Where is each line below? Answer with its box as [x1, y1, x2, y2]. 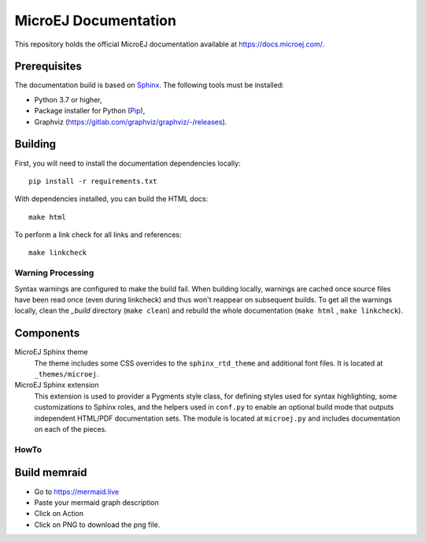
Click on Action [34, 509, 84, 518]
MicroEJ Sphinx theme [14, 347, 88, 357]
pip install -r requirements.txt [28, 176, 157, 185]
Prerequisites [14, 60, 82, 73]
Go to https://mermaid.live [34, 487, 120, 496]
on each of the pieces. [34, 425, 108, 434]
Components [14, 327, 80, 340]
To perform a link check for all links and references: [14, 230, 182, 239]
